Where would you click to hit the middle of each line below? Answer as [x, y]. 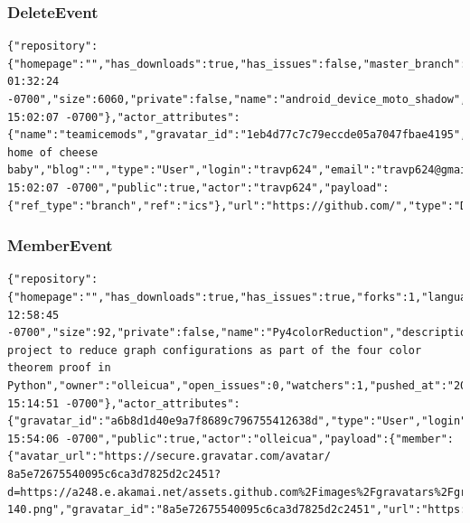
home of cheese [53, 152]
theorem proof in [59, 368]
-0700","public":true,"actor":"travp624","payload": [227, 187]
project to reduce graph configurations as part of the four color [215, 350]
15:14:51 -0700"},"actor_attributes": [124, 403]
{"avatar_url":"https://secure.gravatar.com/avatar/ [169, 457]
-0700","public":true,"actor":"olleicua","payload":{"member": [259, 439]
